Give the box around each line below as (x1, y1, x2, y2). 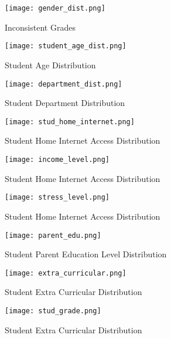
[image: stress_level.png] (5, 193, 110, 202)
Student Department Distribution (5, 97, 125, 109)
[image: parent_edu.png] (5, 231, 101, 240)
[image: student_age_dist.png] (5, 42, 126, 51)
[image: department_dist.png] (5, 79, 122, 88)
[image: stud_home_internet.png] (5, 117, 135, 126)
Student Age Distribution (5, 58, 96, 71)
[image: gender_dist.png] (5, 4, 105, 12)
